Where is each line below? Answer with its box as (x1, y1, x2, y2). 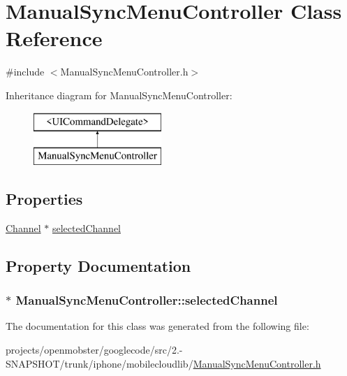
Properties (6, 188, 83, 210)
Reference (6, 24, 103, 52)
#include (6, 64, 45, 79)
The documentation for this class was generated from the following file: (6, 319, 309, 333)
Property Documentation (6, 254, 191, 276)
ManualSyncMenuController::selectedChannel (15, 291, 278, 309)
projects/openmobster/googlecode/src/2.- (6, 342, 183, 357)
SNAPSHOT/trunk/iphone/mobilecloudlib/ (6, 356, 193, 370)
